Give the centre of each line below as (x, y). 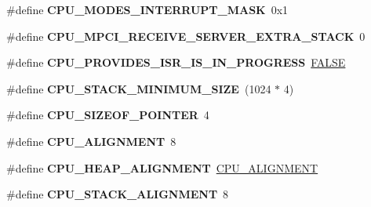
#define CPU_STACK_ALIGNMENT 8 (118, 194)
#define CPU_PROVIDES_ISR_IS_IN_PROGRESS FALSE (176, 62)
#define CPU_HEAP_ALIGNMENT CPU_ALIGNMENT (162, 167)
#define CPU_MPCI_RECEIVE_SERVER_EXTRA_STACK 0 (186, 36)
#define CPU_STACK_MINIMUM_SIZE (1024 (139, 88)
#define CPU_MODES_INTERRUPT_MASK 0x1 (147, 9)
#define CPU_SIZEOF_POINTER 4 (108, 115)
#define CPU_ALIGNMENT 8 (91, 141)
